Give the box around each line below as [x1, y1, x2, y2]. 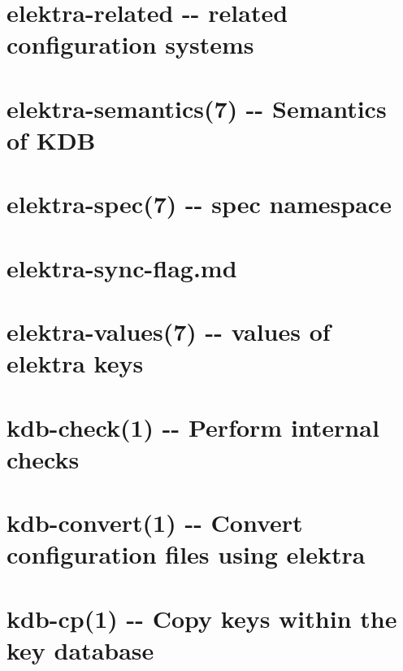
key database [6, 633, 154, 666]
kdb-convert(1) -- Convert [6, 506, 303, 539]
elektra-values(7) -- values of [6, 315, 331, 348]
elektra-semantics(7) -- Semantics [6, 91, 387, 124]
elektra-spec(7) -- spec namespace [6, 187, 392, 220]
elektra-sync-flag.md [6, 251, 237, 284]
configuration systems [6, 28, 254, 61]
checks [6, 442, 80, 475]
